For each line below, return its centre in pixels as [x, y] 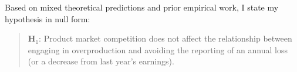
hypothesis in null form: [48, 18]
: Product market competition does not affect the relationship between [166, 38]
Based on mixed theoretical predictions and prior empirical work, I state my [142, 7]
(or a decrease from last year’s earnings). [101, 61]
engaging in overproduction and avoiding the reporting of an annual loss [158, 49]
